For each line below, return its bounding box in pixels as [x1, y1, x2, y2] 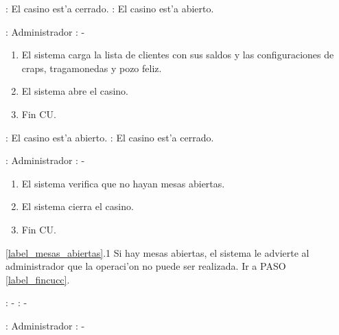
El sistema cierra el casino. [21, 199, 134, 213]
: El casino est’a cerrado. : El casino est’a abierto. [5, 1, 214, 15]
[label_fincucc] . [5, 272, 70, 286]
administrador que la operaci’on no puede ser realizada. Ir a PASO [5, 259, 286, 273]
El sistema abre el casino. [21, 84, 129, 98]
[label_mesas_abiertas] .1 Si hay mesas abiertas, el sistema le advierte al [5, 245, 309, 259]
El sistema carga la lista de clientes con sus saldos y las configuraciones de [21, 47, 334, 62]
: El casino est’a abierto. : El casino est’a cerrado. [5, 130, 214, 144]
